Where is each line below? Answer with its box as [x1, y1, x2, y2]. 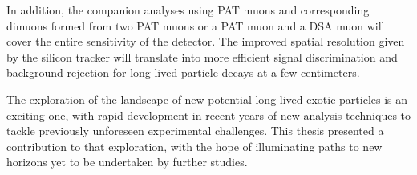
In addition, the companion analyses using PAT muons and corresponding [6, 2, 370, 18]
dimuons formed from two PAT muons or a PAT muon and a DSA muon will [6, 17, 385, 34]
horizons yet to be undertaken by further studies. [6, 153, 248, 170]
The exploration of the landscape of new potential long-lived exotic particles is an [6, 90, 408, 107]
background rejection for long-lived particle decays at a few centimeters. [6, 64, 360, 81]
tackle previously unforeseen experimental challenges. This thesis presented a [6, 122, 384, 139]
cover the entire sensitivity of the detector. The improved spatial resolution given [6, 33, 405, 50]
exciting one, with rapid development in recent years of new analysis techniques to [6, 106, 411, 123]
